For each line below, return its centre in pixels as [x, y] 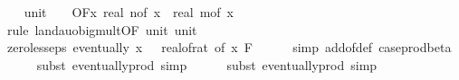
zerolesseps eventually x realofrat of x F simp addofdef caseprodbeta [229, 47]
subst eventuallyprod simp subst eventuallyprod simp [207, 64]
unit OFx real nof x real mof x [129, 12]
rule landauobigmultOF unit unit [102, 29]
